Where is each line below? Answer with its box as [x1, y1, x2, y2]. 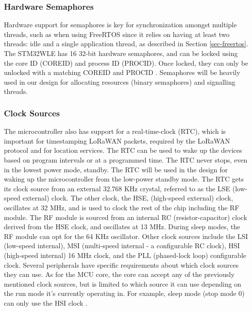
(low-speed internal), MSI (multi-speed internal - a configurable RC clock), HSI [4, 240, 240, 251]
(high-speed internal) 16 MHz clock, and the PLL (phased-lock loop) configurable [4, 250, 247, 260]
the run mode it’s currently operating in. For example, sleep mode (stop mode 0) [4, 288, 245, 298]
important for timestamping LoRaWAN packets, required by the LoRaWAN [4, 135, 230, 146]
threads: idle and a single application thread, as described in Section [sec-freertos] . [4, 38, 249, 49]
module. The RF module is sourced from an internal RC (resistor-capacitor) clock [4, 212, 247, 222]
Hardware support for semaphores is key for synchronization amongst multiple [4, 19, 237, 30]
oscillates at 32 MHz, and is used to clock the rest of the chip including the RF [4, 202, 239, 212]
